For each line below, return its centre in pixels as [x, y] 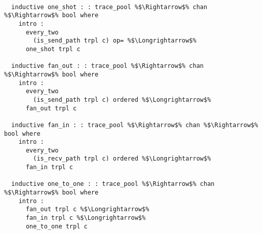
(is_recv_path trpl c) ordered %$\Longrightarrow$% [122, 159]
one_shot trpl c [53, 49]
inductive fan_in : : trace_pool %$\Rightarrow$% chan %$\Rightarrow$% [135, 125]
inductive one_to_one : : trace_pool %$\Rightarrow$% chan [113, 184]
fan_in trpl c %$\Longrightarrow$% [86, 218]
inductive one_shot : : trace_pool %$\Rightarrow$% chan [109, 7]
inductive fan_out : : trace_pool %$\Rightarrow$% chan [107, 66]
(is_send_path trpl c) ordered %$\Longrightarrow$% [122, 100]
